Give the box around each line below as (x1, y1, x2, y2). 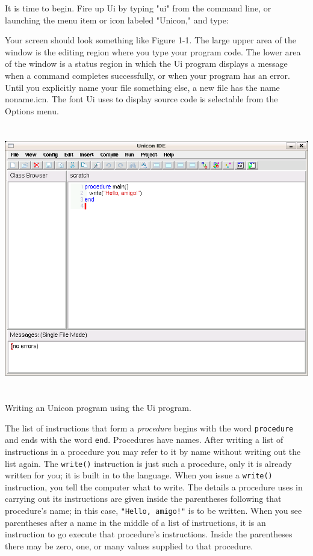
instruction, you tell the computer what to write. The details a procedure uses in (5, 480, 303, 493)
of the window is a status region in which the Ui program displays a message (5, 57, 288, 70)
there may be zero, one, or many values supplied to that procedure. (5, 539, 253, 552)
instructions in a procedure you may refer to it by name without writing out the (5, 445, 301, 457)
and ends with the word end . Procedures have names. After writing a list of (5, 433, 284, 446)
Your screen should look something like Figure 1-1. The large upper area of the (5, 34, 297, 46)
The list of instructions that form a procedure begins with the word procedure (5, 421, 294, 434)
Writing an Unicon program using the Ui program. (5, 401, 191, 414)
